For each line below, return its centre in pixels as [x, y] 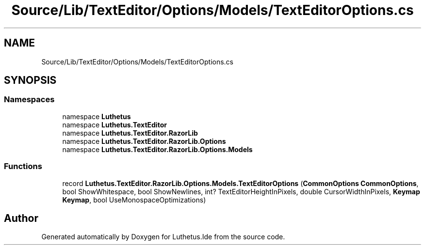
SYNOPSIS [30, 80]
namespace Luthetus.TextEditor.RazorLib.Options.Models [157, 149]
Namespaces [29, 100]
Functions [23, 166]
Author [21, 218]
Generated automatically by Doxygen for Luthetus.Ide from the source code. [163, 237]
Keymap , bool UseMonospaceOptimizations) [134, 200]
